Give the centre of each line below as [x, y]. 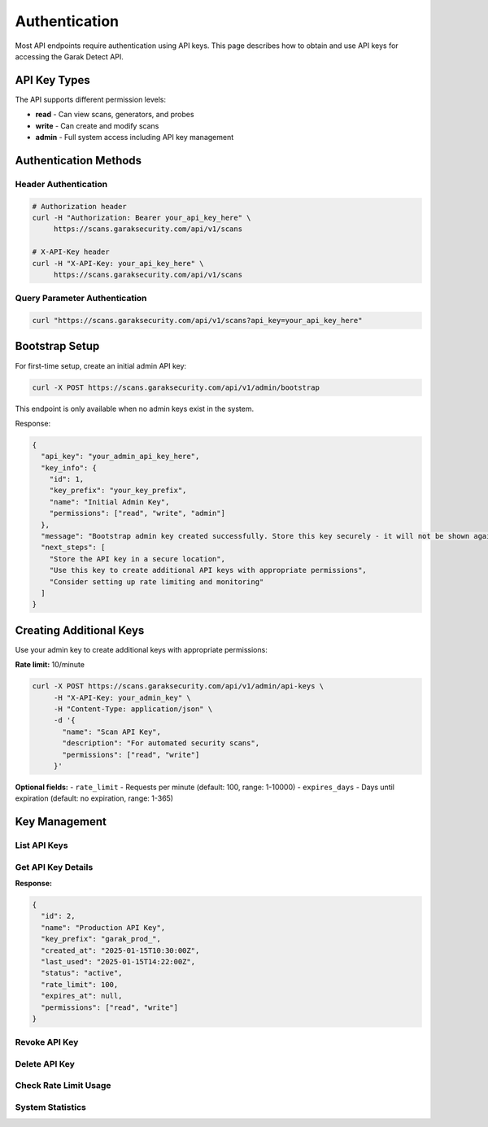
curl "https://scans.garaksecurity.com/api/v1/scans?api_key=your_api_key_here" [197, 321]
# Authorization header [80, 206]
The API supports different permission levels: [91, 99]
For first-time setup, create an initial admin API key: [101, 365]
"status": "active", [82, 973]
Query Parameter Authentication [81, 299]
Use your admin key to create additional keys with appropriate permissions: [141, 649]
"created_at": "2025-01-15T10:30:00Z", [120, 950]
